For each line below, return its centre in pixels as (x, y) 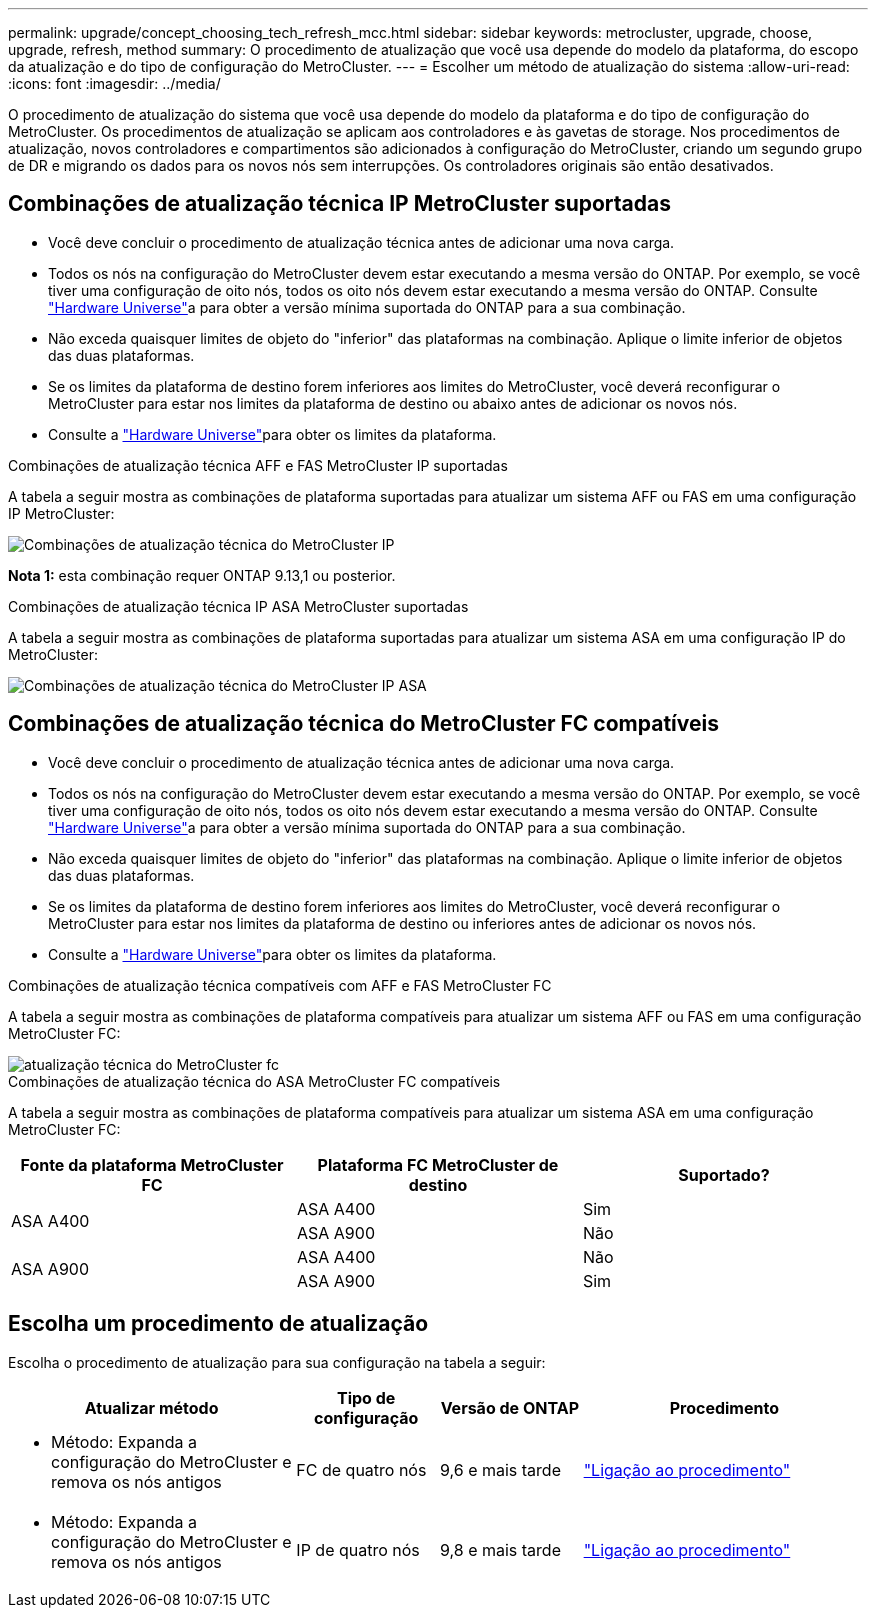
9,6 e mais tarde (500, 1469)
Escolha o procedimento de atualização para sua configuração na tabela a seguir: (277, 1362)
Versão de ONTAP (509, 1407)
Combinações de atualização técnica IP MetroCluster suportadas (339, 204)
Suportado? (724, 1174)
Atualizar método (151, 1407)
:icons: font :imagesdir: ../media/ (114, 83)
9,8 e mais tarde (500, 1549)
